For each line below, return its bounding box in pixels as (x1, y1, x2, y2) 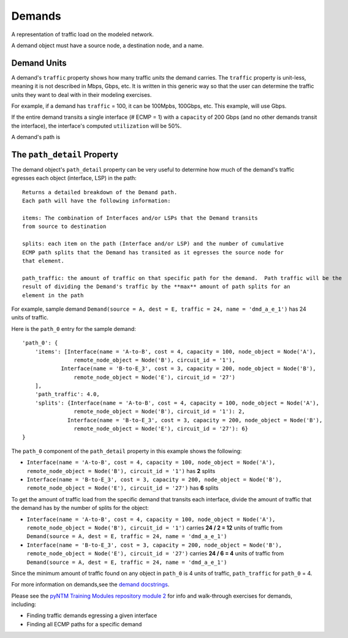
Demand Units (11, 58, 67, 68)
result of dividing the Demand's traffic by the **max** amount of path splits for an (22, 283, 290, 291)
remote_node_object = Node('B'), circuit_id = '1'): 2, (74, 408, 245, 415)
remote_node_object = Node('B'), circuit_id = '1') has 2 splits (26, 467, 216, 474)
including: (11, 601, 37, 608)
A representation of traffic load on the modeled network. (11, 31, 154, 38)
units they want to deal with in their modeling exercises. (11, 91, 152, 98)
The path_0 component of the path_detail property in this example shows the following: (11, 447, 242, 455)
